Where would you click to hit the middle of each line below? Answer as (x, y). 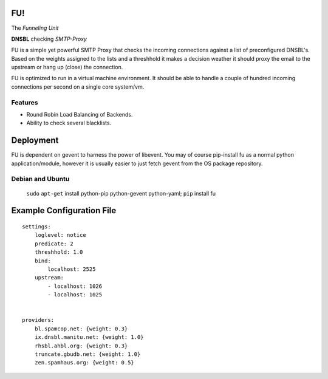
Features (25, 102)
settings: (36, 227)
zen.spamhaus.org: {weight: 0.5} (84, 363)
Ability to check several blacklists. (69, 123)
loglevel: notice (60, 235)
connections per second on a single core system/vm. (78, 87)
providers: (38, 320)
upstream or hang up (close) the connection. (67, 67)
